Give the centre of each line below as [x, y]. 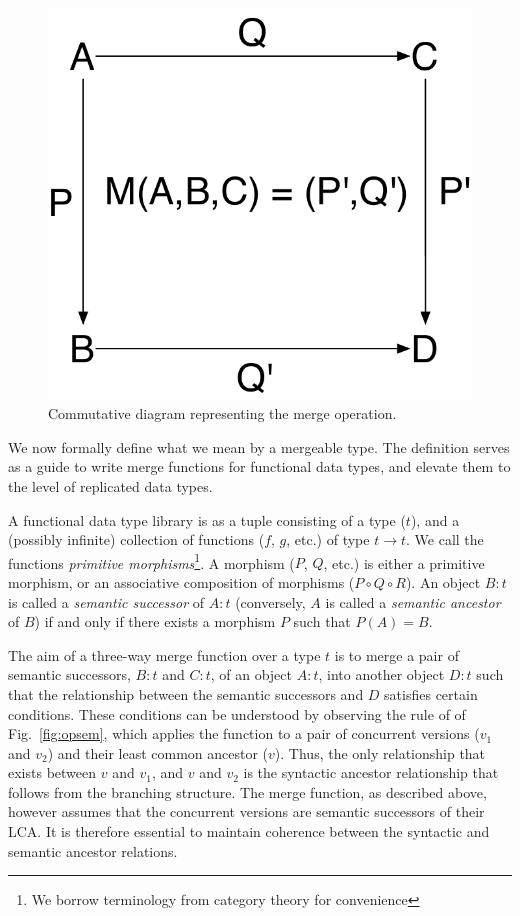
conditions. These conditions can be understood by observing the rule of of [237, 713]
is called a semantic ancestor [413, 601]
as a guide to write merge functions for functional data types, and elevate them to [259, 466]
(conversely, [270, 601]
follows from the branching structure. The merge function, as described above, [247, 791]
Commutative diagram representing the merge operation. [222, 413]
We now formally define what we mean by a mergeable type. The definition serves [259, 446]
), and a [435, 519]
